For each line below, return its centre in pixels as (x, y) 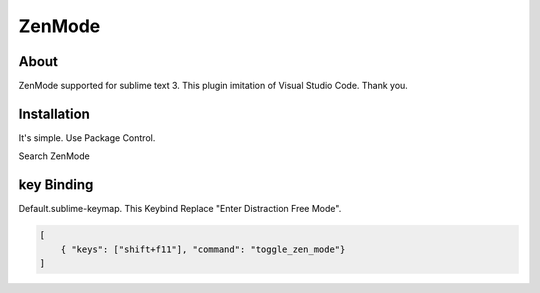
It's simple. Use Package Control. (87, 137)
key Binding (56, 185)
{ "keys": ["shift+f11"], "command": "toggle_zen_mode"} (203, 249)
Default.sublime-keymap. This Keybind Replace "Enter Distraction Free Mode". (180, 209)
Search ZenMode (54, 156)
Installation (54, 113)
